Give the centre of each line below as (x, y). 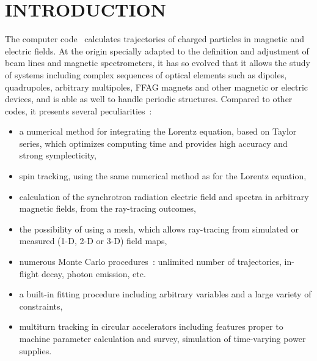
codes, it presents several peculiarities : (78, 110)
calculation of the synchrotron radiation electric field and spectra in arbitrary (164, 196)
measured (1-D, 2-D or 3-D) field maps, (93, 241)
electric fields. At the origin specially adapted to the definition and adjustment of (157, 50)
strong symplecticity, (58, 155)
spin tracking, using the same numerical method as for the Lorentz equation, (163, 176)
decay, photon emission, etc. (93, 273)
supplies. (35, 350)
